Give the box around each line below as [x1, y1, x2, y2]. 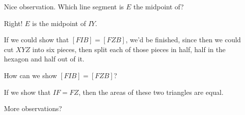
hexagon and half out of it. [4, 54, 84, 64]
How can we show [4, 70, 57, 80]
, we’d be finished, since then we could [125, 34, 241, 45]
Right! [4, 18, 23, 28]
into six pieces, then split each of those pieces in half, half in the [32, 44, 226, 54]
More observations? [4, 103, 62, 114]
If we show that [4, 86, 51, 97]
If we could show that [4, 34, 69, 45]
